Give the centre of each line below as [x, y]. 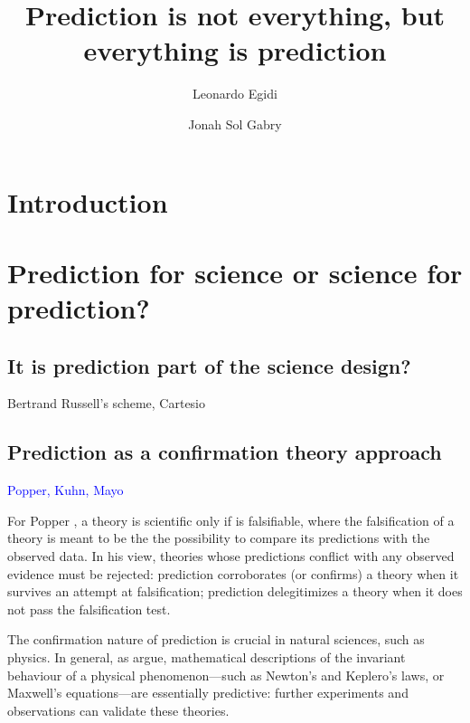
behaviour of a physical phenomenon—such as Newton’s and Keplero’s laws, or [226, 675]
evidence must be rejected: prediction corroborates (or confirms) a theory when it [233, 573]
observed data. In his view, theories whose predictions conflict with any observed [231, 556]
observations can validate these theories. [118, 710]
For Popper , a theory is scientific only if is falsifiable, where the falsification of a [231, 520]
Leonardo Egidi [235, 94]
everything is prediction [235, 50]
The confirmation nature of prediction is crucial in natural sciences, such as [216, 639]
